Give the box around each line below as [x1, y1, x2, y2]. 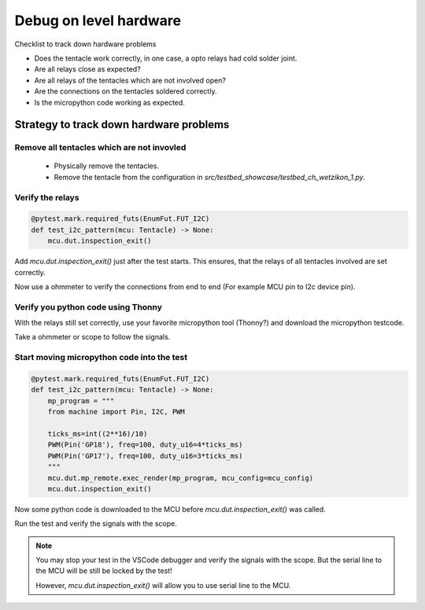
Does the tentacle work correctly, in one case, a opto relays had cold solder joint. [34, 53, 297, 63]
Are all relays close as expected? [34, 64, 141, 74]
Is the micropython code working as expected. [34, 97, 185, 107]
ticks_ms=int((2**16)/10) [47, 429, 148, 438]
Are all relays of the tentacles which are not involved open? [34, 75, 226, 85]
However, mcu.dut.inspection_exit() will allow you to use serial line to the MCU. [35, 580, 291, 590]
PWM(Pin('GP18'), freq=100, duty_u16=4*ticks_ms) [47, 440, 243, 450]
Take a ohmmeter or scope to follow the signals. [14, 333, 171, 342]
